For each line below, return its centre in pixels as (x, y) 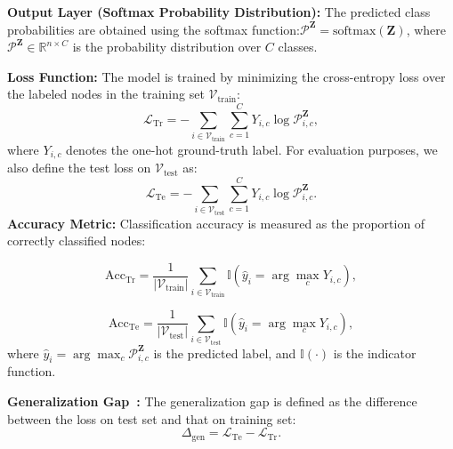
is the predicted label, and (225, 353)
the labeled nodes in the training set (106, 94)
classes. (298, 47)
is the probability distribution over (167, 47)
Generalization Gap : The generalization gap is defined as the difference (212, 401)
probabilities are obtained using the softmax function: (154, 29)
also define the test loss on (79, 168)
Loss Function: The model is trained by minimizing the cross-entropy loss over (226, 76)
